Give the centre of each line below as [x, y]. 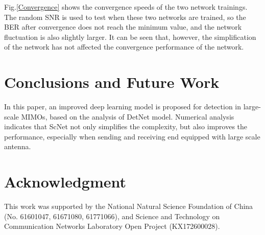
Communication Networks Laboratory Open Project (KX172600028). [112, 226]
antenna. [18, 146]
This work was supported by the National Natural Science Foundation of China [129, 206]
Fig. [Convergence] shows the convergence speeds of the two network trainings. [126, 7]
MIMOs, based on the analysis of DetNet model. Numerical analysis [128, 116]
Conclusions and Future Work [112, 82]
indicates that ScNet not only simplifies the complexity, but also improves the [126, 126]
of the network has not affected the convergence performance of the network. [124, 47]
